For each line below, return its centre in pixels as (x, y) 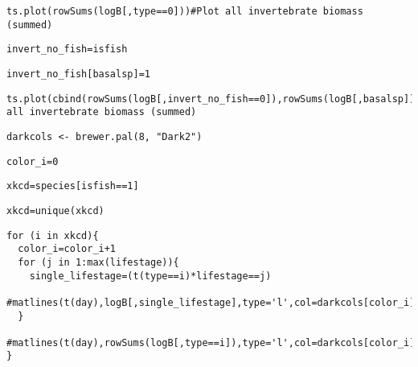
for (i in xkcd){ (53, 235)
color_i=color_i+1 (67, 249)
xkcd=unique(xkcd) (55, 210)
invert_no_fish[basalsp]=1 (78, 74)
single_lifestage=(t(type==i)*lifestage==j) (150, 276)
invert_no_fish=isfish (67, 49)
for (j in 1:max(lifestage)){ (98, 262)
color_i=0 (33, 161)
